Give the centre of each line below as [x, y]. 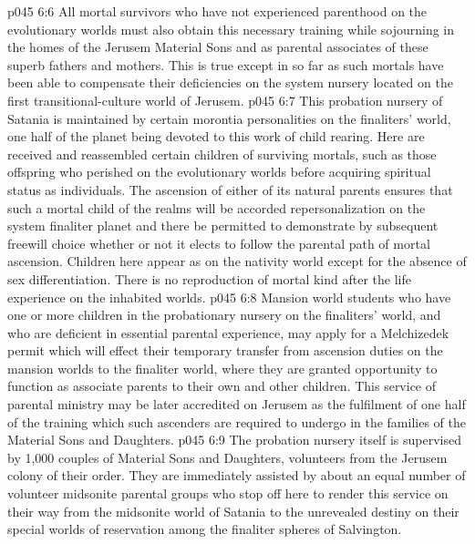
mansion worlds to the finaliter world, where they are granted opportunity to [222, 368]
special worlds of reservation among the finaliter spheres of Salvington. [205, 529]
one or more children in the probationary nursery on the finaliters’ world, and [224, 315]
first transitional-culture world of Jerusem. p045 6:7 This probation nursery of [225, 100]
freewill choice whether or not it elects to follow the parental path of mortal [219, 243]
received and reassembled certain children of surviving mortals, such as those [222, 154]
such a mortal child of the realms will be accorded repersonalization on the [217, 207]
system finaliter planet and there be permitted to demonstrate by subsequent [223, 226]
